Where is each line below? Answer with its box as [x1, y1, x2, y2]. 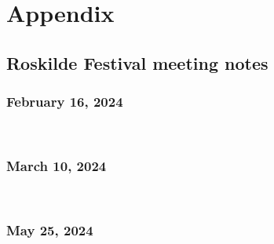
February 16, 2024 [6, 92, 123, 111]
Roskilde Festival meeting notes [6, 50, 269, 75]
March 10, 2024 [6, 155, 107, 175]
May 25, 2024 [6, 220, 93, 239]
